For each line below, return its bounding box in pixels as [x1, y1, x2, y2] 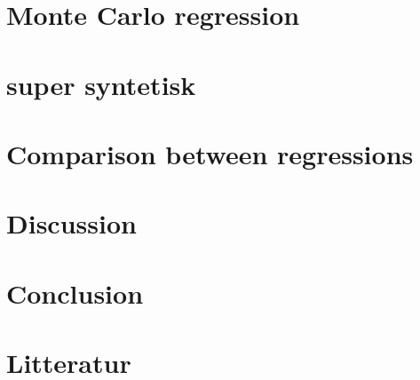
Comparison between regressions [6, 135, 414, 171]
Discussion [6, 205, 137, 241]
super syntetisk [6, 66, 196, 102]
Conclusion [6, 274, 144, 311]
